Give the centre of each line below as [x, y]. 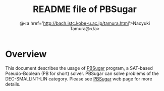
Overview [26, 54]
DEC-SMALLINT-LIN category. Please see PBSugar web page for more [79, 78]
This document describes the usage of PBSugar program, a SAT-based [79, 68]
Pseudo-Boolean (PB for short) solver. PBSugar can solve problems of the [82, 73]
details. [13, 84]
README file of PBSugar [85, 9]
